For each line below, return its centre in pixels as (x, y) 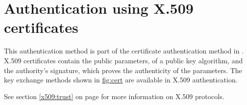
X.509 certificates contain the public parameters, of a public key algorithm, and (123, 60)
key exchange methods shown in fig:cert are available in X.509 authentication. (121, 80)
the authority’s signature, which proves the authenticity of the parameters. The (123, 70)
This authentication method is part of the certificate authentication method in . (124, 51)
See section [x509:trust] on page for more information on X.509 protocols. (114, 96)
